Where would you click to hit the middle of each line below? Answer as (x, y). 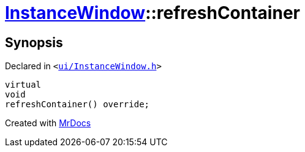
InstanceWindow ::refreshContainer (152, 13)
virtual (23, 85)
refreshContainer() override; (77, 104)
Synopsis (34, 42)
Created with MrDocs (48, 123)
